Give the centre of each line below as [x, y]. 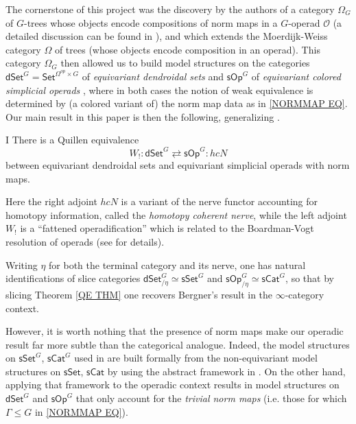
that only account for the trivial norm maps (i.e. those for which [211, 398]
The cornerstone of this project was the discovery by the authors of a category [170, 9]
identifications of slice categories [73, 278]
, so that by [310, 278]
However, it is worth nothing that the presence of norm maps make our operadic [175, 331]
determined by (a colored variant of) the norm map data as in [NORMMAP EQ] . [177, 103]
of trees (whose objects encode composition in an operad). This [187, 49]
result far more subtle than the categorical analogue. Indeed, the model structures [178, 344]
